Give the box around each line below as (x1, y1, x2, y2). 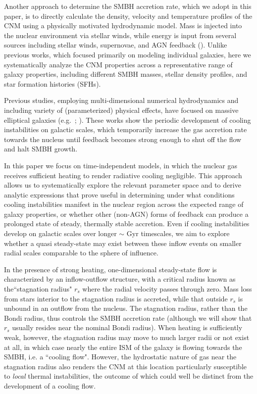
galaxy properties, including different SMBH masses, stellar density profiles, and (4, 69, 247, 79)
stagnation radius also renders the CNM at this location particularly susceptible (4, 361, 247, 371)
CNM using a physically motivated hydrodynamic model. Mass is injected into (4, 20, 242, 31)
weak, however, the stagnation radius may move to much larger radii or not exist (4, 332, 250, 342)
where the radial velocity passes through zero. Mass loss (82, 284, 252, 294)
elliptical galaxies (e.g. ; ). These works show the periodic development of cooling (4, 114, 251, 125)
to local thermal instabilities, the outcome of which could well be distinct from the (4, 371, 254, 381)
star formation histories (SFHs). (4, 78, 101, 89)
